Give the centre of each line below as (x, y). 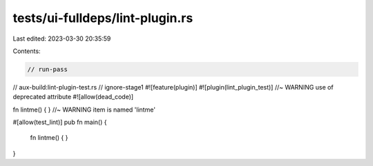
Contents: (27, 51)
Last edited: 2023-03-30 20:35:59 (62, 39)
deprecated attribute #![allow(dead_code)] (73, 97)
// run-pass (48, 69)
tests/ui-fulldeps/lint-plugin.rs (103, 18)
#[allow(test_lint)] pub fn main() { (60, 122)
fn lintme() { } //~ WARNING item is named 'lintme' (84, 110)
